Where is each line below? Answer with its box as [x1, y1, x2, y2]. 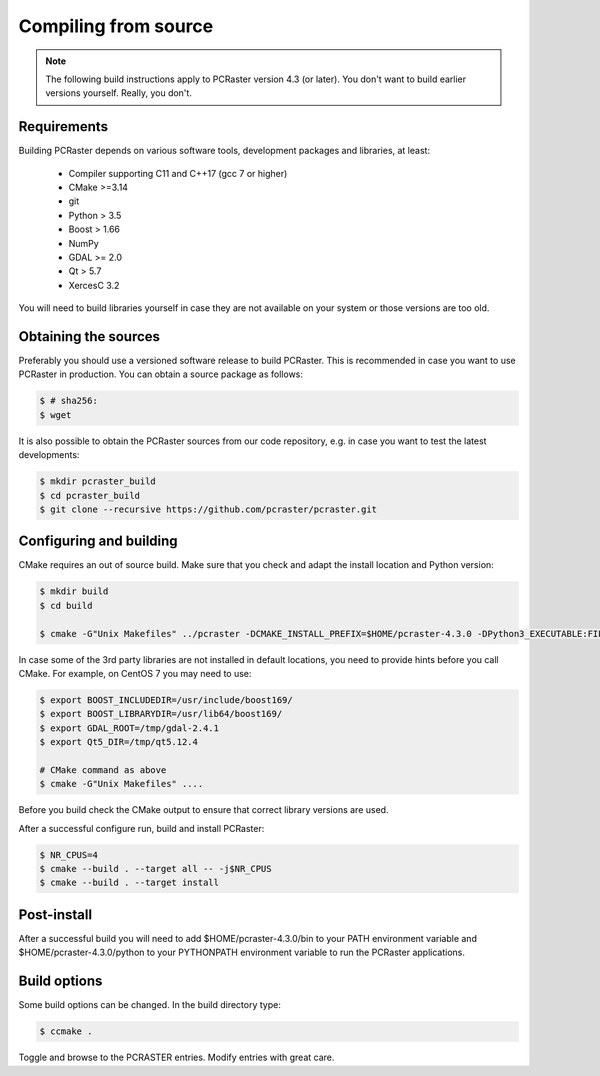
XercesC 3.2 [68, 279, 120, 291]
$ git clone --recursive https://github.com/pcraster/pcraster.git [39, 503, 378, 515]
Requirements [18, 118, 109, 135]
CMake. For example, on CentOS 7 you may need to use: [18, 667, 252, 679]
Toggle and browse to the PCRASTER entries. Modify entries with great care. [18, 1051, 335, 1064]
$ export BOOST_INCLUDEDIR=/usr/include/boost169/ [39, 694, 294, 705]
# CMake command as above [39, 764, 167, 775]
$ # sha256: [39, 395, 99, 407]
